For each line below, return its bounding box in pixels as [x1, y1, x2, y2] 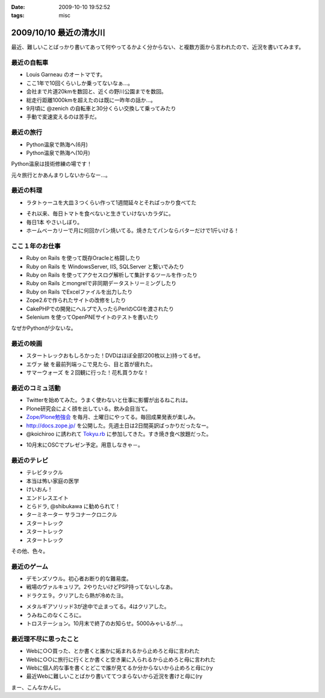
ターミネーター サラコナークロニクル [26, 511, 117, 518]
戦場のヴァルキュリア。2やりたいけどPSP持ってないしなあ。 [26, 583, 176, 591]
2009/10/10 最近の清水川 [11, 28, 105, 38]
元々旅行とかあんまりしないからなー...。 [11, 171, 111, 178]
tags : [11, 12, 25, 19]
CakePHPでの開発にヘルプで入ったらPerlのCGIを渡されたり [26, 305, 175, 312]
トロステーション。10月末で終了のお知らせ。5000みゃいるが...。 [26, 620, 187, 627]
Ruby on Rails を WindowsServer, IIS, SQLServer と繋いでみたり [26, 263, 185, 270]
